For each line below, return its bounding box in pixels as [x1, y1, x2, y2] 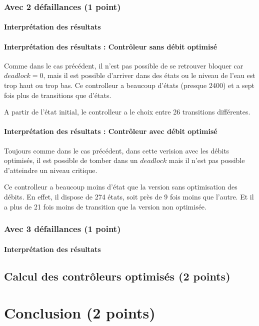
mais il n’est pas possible [168, 155, 245, 165]
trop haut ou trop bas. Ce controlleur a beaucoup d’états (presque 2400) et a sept [4, 80, 255, 90]
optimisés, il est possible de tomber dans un [4, 155, 138, 165]
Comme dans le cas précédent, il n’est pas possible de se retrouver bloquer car [4, 60, 243, 70]
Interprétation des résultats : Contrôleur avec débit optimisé [4, 126, 217, 136]
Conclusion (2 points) [4, 302, 155, 323]
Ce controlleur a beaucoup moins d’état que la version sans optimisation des [4, 181, 237, 192]
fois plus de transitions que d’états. [4, 89, 111, 100]
